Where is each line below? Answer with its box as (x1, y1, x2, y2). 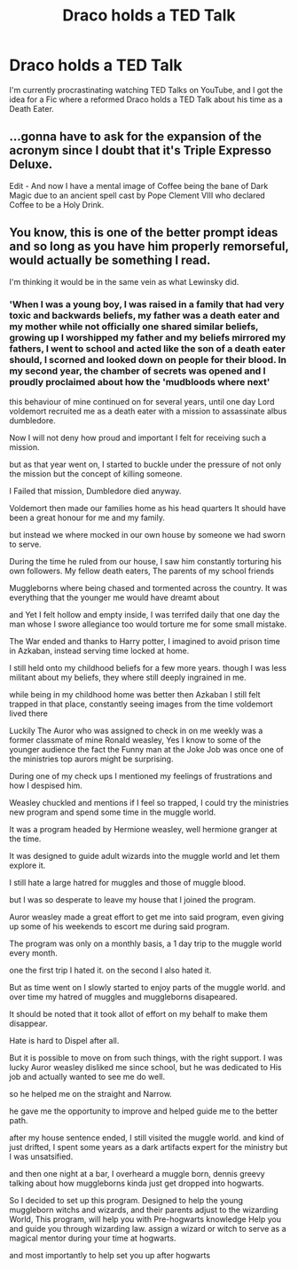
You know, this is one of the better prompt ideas (9, 225, 278, 240)
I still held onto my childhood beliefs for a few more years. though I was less (9, 662, 286, 673)
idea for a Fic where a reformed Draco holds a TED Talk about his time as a (9, 94, 284, 105)
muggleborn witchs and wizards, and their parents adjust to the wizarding (9, 1204, 278, 1215)
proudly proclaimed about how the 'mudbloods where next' (9, 376, 271, 389)
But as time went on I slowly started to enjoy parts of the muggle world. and (9, 981, 286, 992)
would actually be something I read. (9, 253, 211, 268)
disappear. (9, 1018, 48, 1029)
